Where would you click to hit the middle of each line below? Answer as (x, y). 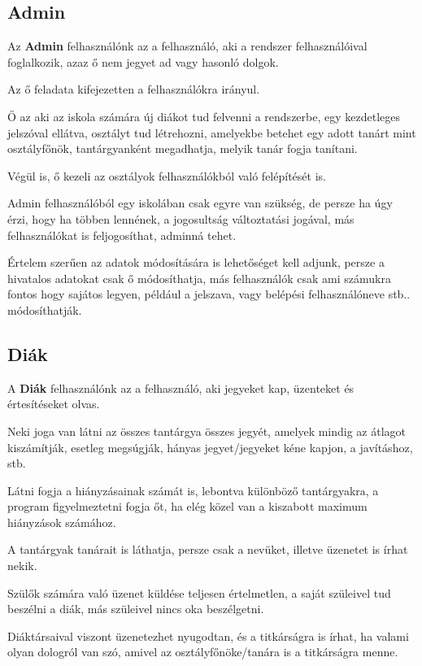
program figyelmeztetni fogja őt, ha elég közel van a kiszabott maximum (187, 506)
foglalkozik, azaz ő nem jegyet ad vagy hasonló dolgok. (143, 61)
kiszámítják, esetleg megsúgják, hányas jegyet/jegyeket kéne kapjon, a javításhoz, (210, 447)
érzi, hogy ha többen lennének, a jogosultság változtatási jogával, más (181, 218)
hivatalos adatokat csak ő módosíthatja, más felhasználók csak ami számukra (199, 278)
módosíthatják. (45, 309)
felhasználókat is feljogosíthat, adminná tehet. (122, 235)
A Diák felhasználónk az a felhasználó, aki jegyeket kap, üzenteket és (181, 387)
